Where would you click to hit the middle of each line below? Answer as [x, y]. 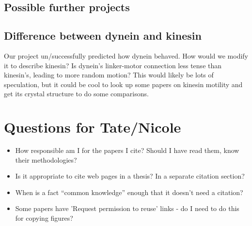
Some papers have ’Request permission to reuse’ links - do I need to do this [127, 208]
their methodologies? [46, 159]
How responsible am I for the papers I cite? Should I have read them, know [127, 150]
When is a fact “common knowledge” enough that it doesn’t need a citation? [129, 192]
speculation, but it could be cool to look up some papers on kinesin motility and [123, 84]
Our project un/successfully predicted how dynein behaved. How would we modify [126, 55]
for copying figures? [44, 218]
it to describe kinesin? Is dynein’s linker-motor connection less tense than [113, 65]
